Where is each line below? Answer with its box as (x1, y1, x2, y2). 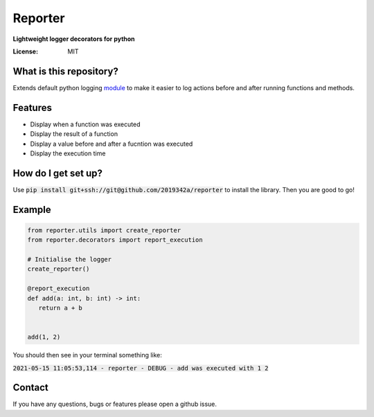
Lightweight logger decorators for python (12, 35, 135, 43)
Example (12, 203, 51, 215)
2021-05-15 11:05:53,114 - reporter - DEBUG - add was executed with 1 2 (12, 364, 269, 372)
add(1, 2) (27, 333, 61, 341)
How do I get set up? (12, 167, 103, 179)
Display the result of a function (30, 130, 118, 138)
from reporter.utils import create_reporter (27, 226, 181, 234)
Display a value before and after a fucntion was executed (30, 139, 193, 148)
